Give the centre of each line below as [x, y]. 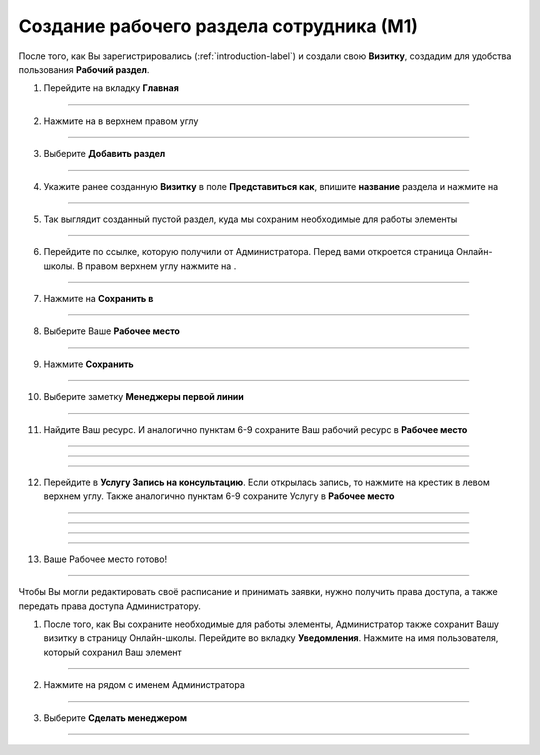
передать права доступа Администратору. [110, 606]
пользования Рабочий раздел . [84, 69]
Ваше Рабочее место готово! [105, 559]
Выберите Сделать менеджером [115, 717]
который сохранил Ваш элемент [112, 652]
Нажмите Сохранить [88, 364]
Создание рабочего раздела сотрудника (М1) [218, 26]
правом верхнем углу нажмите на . [161, 266]
